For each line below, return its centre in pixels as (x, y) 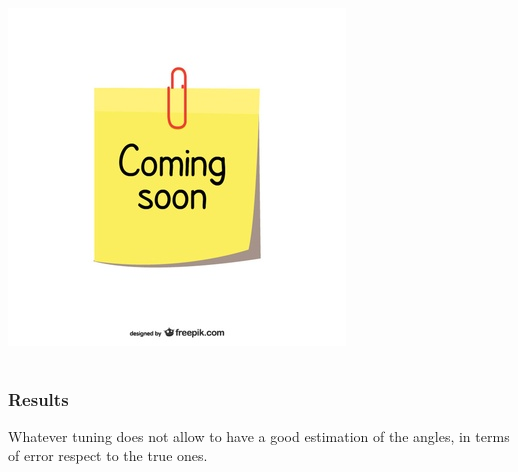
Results (38, 398)
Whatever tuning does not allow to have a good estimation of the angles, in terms (259, 435)
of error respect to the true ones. (108, 455)
